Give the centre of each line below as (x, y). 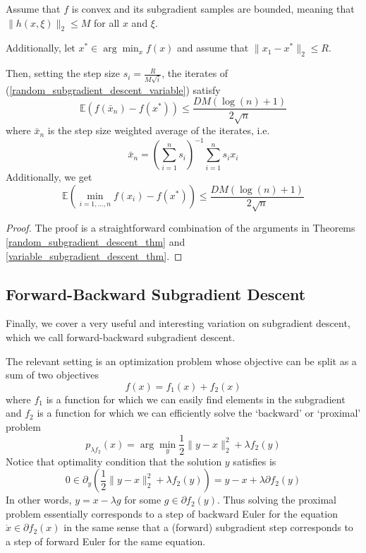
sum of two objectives (52, 375)
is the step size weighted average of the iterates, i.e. (159, 130)
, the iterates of (195, 73)
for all (107, 22)
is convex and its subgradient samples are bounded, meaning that (213, 8)
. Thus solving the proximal (276, 500)
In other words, (39, 500)
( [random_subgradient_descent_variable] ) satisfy (113, 89)
